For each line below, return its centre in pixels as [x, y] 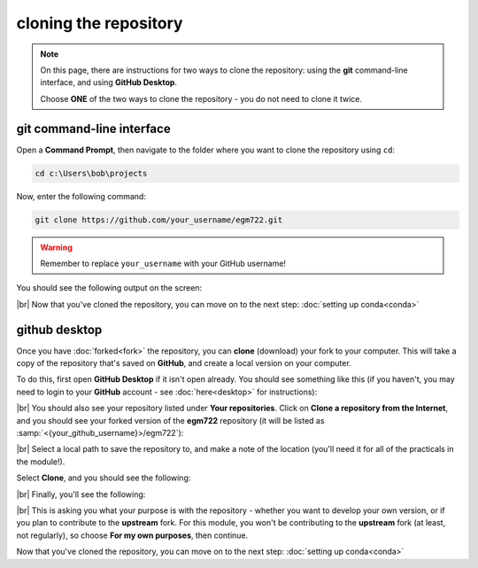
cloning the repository [100, 23]
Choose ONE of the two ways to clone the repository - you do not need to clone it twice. [201, 98]
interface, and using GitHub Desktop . [108, 82]
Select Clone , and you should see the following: [104, 478]
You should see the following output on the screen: [109, 288]
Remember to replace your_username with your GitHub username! [163, 263]
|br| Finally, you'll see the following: [81, 494]
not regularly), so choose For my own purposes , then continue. [132, 535]
